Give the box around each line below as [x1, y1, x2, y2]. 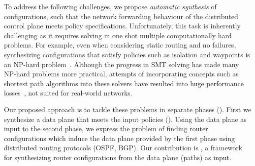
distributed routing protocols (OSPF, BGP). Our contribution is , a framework [4, 142, 243, 153]
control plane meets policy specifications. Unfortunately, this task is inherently [4, 21, 241, 31]
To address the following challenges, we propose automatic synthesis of [4, 1, 217, 11]
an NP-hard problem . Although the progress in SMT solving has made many [4, 59, 239, 69]
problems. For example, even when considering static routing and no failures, [4, 40, 236, 50]
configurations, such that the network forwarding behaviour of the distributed [4, 11, 238, 21]
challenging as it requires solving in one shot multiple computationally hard [4, 30, 232, 40]
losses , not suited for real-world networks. [4, 88, 132, 98]
